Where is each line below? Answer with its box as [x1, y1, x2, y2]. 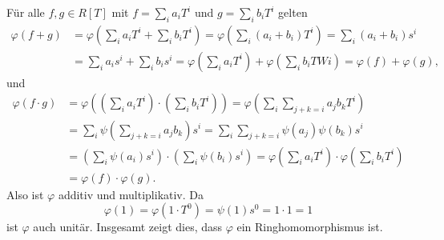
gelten [278, 4, 308, 20]
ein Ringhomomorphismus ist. [236, 218, 383, 235]
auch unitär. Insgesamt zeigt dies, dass [33, 218, 223, 235]
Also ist [6, 186, 44, 202]
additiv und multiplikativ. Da [58, 186, 204, 202]
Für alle [6, 4, 45, 20]
